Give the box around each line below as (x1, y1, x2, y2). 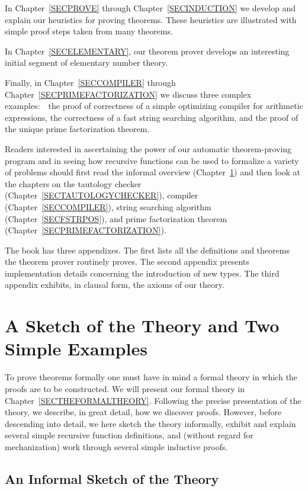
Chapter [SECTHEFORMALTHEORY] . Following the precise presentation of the (5, 394, 301, 406)
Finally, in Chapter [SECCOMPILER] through (5, 76, 176, 88)
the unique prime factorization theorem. (5, 123, 150, 135)
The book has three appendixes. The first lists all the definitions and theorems (5, 243, 290, 256)
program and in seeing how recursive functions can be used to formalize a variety (5, 154, 299, 166)
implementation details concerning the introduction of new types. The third (5, 267, 280, 279)
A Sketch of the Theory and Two (5, 313, 280, 338)
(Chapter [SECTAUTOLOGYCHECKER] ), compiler (5, 189, 198, 201)
